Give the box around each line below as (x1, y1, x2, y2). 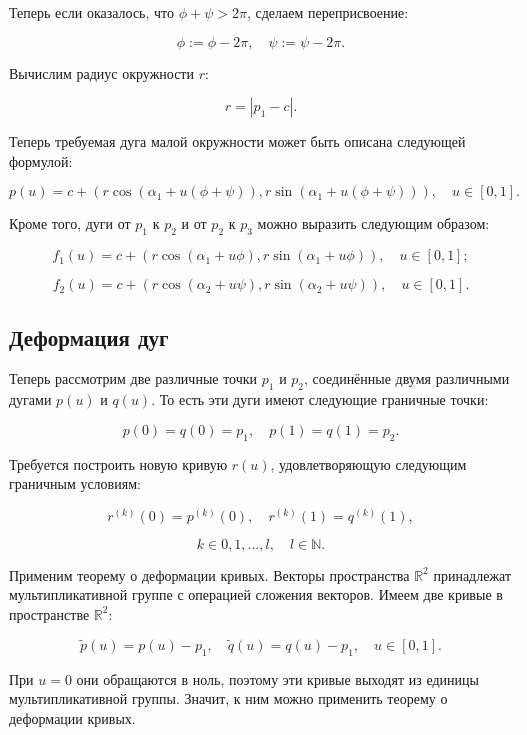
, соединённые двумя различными (304, 368, 510, 389)
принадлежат (433, 564, 512, 585)
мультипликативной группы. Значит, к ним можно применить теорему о (9, 688, 448, 709)
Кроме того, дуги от (9, 213, 131, 234)
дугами (9, 389, 52, 410)
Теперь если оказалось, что (9, 2, 175, 22)
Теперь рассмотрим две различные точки (9, 368, 258, 389)
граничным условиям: (9, 473, 141, 494)
